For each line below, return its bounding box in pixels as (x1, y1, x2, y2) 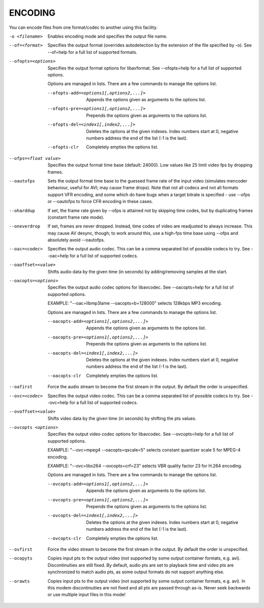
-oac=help (47, 252, 69, 259)
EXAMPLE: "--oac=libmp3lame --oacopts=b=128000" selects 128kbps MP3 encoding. (47, 300, 222, 306)
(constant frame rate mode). (47, 214, 105, 220)
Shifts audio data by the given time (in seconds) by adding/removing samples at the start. (47, 269, 228, 274)
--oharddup (9, 208, 35, 213)
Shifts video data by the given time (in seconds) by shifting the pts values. (47, 415, 197, 421)
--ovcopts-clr (47, 536, 82, 541)
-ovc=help (47, 399, 68, 405)
